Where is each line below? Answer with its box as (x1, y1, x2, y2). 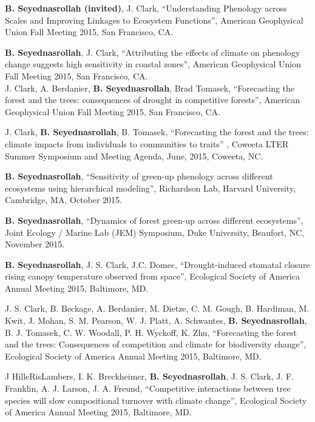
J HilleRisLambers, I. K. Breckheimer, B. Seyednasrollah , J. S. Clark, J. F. (5, 370, 294, 383)
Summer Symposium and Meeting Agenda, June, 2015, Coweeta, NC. (5, 149, 263, 162)
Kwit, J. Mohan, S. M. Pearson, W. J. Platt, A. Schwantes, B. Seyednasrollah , (5, 314, 307, 327)
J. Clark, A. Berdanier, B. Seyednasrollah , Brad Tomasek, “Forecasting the (5, 81, 295, 94)
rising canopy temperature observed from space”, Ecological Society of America (5, 270, 300, 283)
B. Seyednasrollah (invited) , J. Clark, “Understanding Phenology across (5, 2, 287, 14)
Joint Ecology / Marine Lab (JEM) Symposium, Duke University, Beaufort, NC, (5, 226, 305, 238)
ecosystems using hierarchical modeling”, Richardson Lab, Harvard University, (5, 181, 296, 194)
